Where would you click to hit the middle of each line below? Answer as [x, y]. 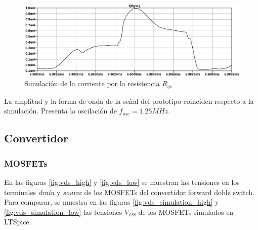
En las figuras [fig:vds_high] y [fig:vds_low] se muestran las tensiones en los [122, 182]
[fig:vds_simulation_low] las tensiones [63, 212]
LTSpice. [18, 222]
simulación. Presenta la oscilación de [60, 111]
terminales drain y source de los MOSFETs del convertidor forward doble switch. [130, 192]
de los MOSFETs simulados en [186, 212]
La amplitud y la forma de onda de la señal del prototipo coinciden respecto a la [129, 101]
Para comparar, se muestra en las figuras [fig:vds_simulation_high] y [112, 202]
